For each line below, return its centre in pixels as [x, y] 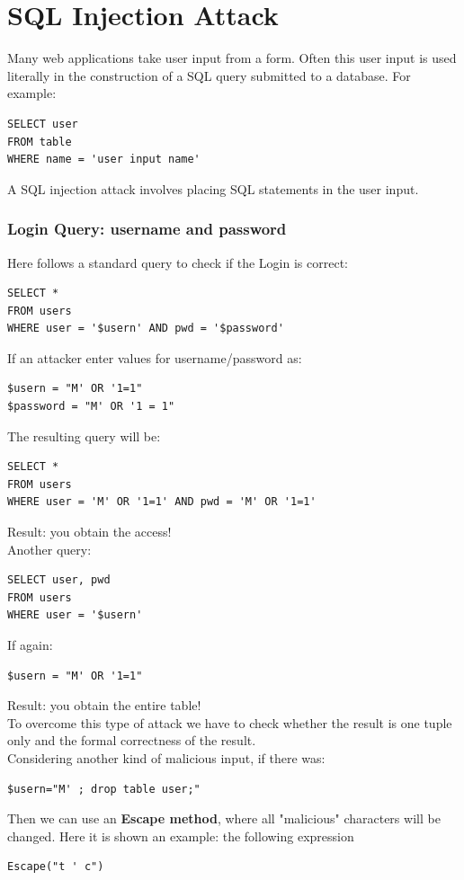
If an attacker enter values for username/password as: [155, 357]
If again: [30, 644]
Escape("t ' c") [56, 867]
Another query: [49, 549]
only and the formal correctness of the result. [132, 740]
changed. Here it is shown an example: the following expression [181, 836]
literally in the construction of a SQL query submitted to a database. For [209, 75]
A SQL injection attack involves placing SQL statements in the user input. [213, 188]
